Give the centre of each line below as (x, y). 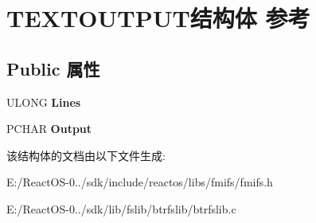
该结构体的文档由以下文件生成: (86, 155)
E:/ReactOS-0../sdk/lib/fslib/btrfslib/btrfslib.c (121, 208)
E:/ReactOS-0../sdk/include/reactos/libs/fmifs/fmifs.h (140, 182)
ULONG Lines (44, 102)
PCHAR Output (49, 129)
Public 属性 (53, 68)
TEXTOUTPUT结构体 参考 (158, 18)
